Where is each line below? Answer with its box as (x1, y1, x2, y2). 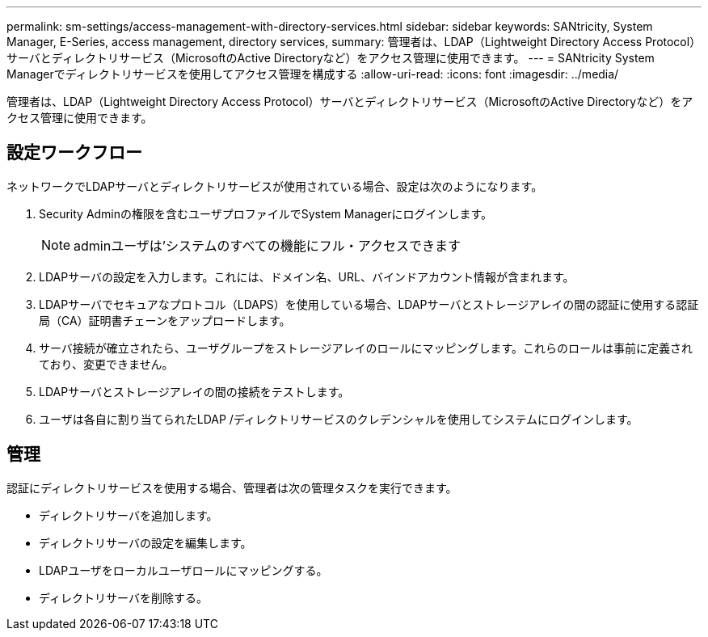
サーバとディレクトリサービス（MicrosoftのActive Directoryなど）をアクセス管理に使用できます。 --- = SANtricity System (6, 51, 655, 65)
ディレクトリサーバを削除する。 (39, 590, 208, 605)
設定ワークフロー (6, 142, 142, 163)
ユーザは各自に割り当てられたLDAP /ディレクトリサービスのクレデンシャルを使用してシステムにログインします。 (39, 411, 638, 426)
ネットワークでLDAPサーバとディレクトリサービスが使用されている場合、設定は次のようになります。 (6, 179, 543, 193)
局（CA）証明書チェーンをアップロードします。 (39, 313, 291, 327)
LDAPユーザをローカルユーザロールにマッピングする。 (39, 563, 328, 577)
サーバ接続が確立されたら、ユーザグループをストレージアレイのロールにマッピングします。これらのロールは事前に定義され (39, 340, 693, 355)
